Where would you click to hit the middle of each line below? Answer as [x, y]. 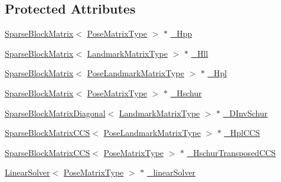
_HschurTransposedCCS [231, 152]
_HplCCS [242, 133]
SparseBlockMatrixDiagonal [55, 113]
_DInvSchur [245, 113]
